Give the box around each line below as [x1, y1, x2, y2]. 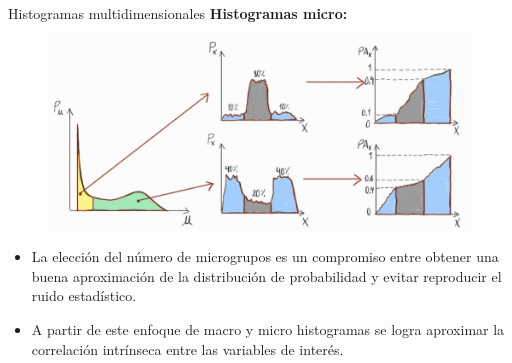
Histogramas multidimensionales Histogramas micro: [8, 3, 348, 23]
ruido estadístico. [31, 285, 137, 306]
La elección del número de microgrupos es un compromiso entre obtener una [31, 246, 499, 267]
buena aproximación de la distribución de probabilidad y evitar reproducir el [31, 265, 502, 286]
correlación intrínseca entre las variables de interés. [31, 338, 344, 359]
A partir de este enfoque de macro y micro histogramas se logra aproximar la [31, 319, 505, 340]
